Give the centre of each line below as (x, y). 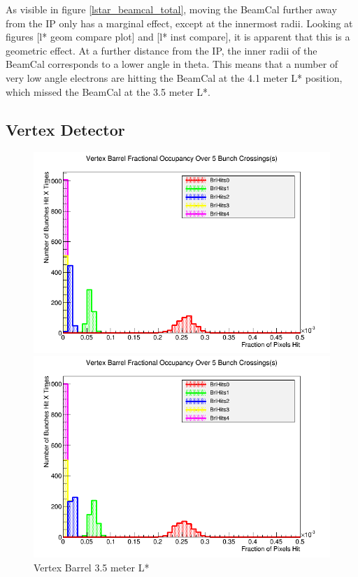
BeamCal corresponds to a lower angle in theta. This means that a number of (172, 64)
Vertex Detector (65, 129)
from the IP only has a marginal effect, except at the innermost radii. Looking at (179, 23)
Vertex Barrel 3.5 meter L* (92, 567)
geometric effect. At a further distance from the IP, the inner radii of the (162, 50)
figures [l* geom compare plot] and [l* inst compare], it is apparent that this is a (178, 37)
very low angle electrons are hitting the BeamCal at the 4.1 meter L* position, (174, 77)
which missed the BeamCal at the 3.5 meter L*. (108, 91)
